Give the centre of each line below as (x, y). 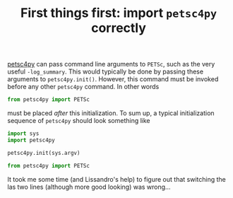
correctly (119, 28)
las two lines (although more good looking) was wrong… (89, 187)
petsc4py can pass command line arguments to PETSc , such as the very (111, 64)
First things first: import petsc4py (119, 13)
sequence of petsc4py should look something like (79, 121)
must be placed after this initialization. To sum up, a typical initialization (111, 113)
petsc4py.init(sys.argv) (44, 153)
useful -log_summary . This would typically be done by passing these (105, 71)
